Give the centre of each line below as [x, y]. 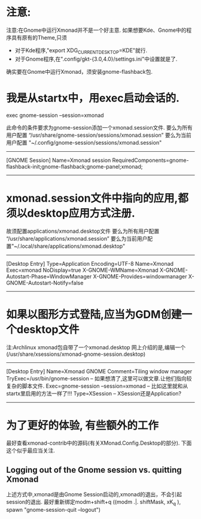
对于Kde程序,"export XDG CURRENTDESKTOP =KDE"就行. [81, 51]
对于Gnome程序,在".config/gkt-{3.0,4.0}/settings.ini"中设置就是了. [96, 59]
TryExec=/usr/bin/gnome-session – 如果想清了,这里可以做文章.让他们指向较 [99, 378]
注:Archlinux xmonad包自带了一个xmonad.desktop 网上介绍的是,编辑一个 [96, 347]
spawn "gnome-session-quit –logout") [53, 510]
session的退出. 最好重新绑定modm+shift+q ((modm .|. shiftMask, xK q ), [94, 503]
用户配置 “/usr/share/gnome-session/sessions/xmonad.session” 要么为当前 [99, 135]
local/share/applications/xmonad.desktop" [73, 246]
